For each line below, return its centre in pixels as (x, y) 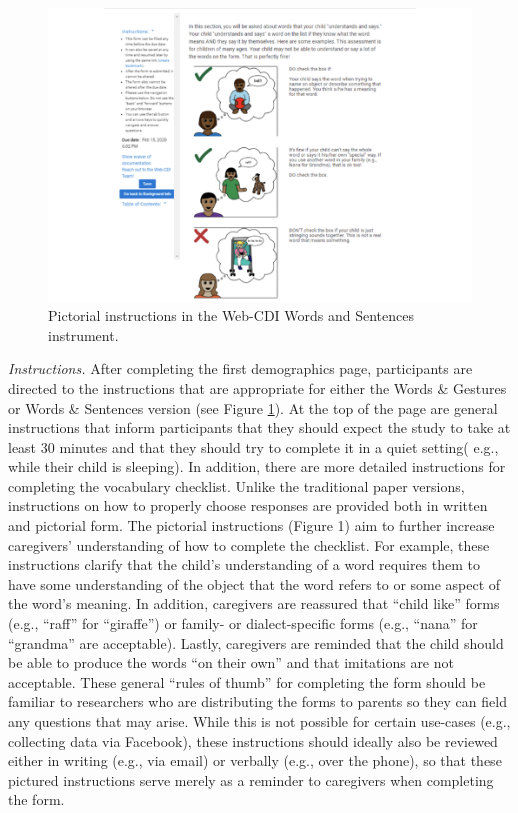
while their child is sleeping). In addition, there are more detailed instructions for (257, 466)
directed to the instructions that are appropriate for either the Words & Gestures (257, 387)
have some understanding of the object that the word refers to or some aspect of (254, 583)
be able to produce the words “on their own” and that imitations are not (231, 662)
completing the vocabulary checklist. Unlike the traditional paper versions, (236, 485)
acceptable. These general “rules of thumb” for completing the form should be (247, 681)
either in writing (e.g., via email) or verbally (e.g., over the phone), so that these (255, 760)
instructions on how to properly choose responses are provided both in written (248, 505)
